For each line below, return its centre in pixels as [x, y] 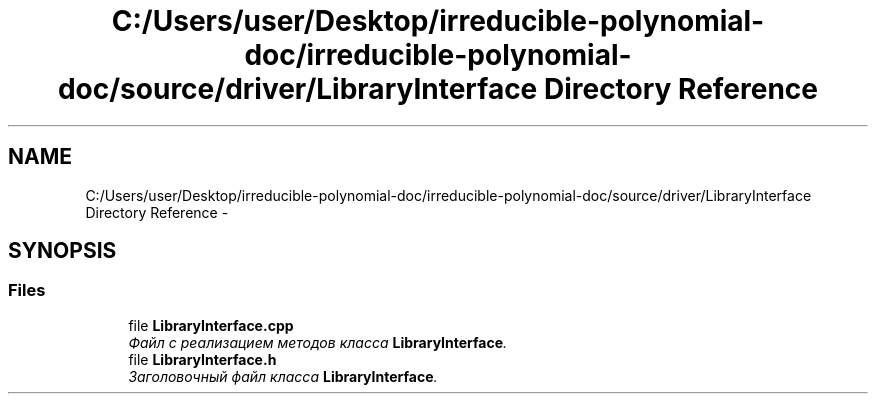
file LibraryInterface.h [202, 359]
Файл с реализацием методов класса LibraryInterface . [318, 342]
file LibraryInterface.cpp [211, 325]
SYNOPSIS [62, 251]
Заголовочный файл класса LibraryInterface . [283, 376]
